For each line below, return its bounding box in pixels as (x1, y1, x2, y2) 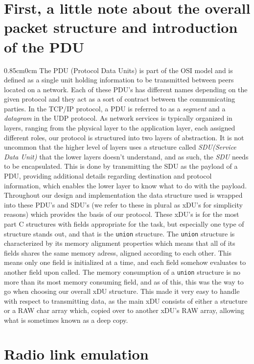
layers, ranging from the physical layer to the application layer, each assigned (4, 123, 235, 133)
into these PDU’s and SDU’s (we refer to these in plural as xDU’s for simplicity (4, 199, 243, 209)
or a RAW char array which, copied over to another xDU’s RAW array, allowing (4, 305, 244, 315)
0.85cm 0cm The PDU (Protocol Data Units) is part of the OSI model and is (4, 65, 233, 75)
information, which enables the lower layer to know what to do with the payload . (4, 180, 247, 190)
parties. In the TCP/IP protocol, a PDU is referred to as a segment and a (4, 103, 226, 113)
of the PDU (4, 36, 85, 56)
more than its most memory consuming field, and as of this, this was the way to (4, 276, 244, 286)
